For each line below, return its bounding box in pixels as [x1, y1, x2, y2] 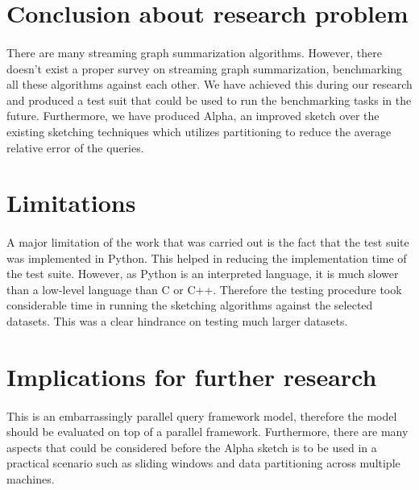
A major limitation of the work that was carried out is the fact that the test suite [6, 234, 409, 251]
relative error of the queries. [6, 139, 144, 156]
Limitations [6, 186, 136, 219]
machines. [6, 471, 55, 487]
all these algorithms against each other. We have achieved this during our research [6, 76, 413, 93]
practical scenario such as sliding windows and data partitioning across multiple [6, 455, 400, 471]
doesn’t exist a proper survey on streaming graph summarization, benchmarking [6, 60, 403, 77]
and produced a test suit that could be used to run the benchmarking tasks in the [6, 91, 412, 108]
